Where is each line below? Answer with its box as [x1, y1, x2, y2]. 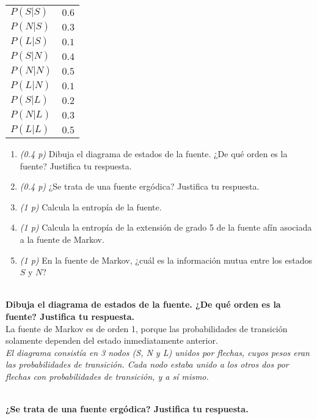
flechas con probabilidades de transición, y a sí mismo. [5, 369, 209, 382]
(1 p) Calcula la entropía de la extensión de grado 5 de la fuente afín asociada [20, 221, 312, 234]
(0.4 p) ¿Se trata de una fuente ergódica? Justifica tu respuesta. [20, 180, 260, 193]
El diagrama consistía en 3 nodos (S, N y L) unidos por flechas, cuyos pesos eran [5, 346, 310, 358]
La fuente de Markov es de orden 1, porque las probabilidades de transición [5, 322, 288, 335]
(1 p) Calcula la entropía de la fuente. [20, 200, 162, 213]
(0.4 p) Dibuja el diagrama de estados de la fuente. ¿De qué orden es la [20, 147, 288, 160]
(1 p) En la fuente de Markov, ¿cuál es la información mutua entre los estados [20, 253, 313, 266]
